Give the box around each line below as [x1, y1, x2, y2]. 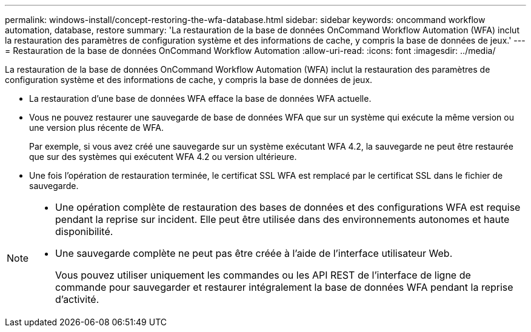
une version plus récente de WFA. [29, 122, 164, 133]
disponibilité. [55, 225, 113, 237]
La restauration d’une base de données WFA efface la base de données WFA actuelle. [29, 93, 372, 104]
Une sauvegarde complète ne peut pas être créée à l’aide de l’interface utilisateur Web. [55, 247, 453, 259]
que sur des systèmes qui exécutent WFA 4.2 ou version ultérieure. [29, 151, 297, 162]
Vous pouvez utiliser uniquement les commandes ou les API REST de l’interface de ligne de [55, 269, 471, 281]
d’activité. [55, 293, 99, 305]
